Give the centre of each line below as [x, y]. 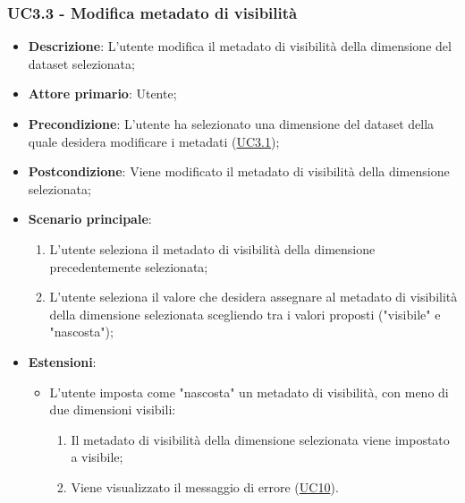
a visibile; [97, 457]
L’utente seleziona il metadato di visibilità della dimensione [212, 248]
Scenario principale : [90, 219]
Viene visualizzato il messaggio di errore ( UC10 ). [205, 486]
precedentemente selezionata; [129, 266]
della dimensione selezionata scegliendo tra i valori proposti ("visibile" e [245, 314]
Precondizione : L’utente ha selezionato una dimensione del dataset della [231, 124]
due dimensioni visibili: [113, 409]
